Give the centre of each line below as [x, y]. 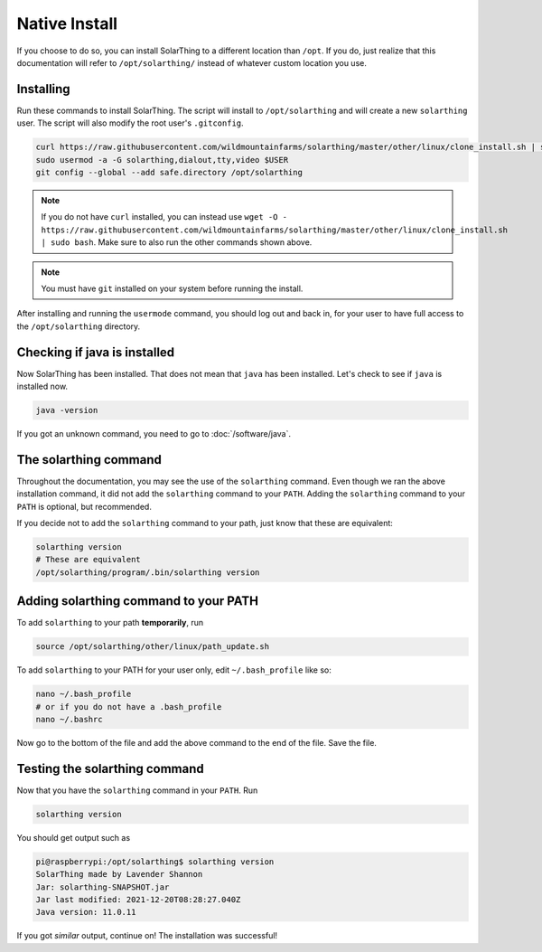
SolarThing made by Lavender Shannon [119, 874]
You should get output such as [74, 837]
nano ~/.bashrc [69, 720]
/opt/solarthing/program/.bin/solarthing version [148, 572]
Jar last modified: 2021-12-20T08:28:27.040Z [138, 900]
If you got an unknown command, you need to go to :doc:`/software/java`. [154, 433]
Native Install [67, 24]
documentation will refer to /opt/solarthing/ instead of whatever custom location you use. [192, 62]
